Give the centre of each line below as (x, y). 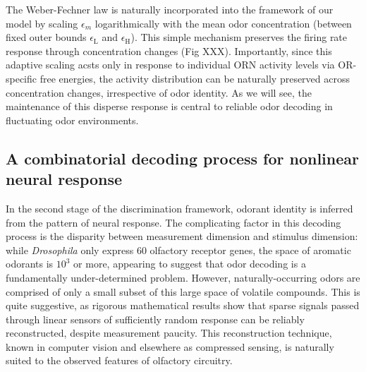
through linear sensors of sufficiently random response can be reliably (155, 319)
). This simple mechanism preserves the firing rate (239, 37)
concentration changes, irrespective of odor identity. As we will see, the (159, 92)
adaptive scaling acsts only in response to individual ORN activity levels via (170, 65)
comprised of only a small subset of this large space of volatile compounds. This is (183, 291)
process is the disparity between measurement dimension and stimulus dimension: (182, 236)
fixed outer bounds (46, 37)
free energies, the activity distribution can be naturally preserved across (195, 78)
